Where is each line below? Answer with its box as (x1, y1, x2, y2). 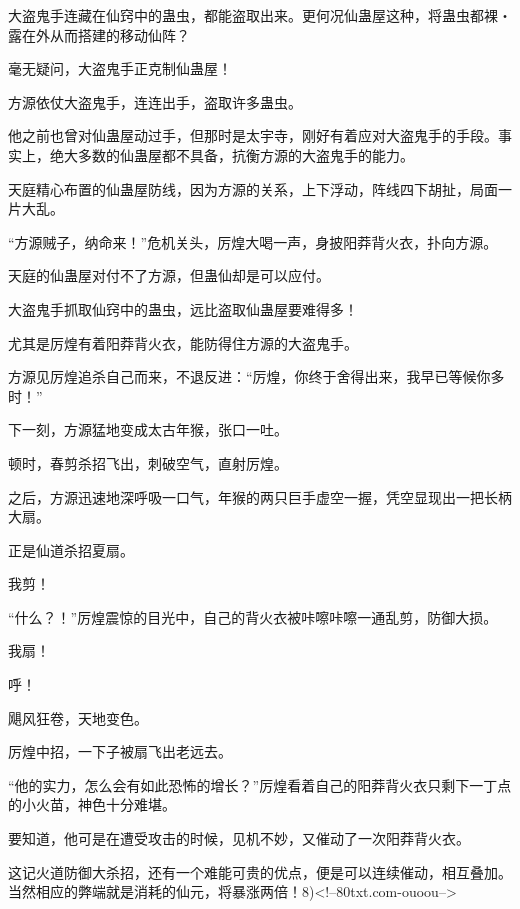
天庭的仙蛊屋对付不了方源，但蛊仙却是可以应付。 (8, 265, 330, 286)
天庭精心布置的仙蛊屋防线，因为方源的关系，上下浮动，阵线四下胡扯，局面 (8, 178, 498, 199)
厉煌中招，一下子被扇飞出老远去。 (8, 741, 232, 762)
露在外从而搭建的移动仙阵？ (8, 24, 190, 45)
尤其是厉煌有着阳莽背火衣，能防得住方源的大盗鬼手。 (8, 332, 358, 353)
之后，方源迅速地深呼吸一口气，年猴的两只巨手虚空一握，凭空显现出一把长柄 (8, 486, 512, 507)
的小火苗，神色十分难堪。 (8, 794, 176, 815)
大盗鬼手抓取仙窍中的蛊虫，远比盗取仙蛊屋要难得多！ (8, 298, 358, 319)
